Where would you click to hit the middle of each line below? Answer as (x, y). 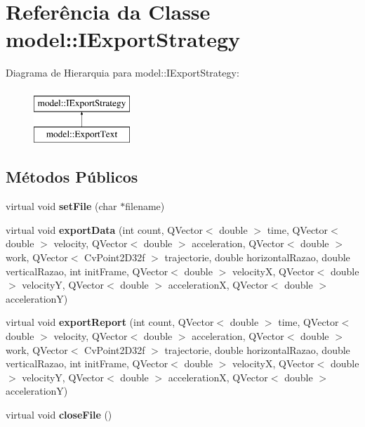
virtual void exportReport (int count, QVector (110, 322)
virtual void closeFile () (59, 414)
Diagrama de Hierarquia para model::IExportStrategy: (122, 73)
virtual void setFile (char (61, 206)
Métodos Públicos (72, 177)
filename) (145, 206)
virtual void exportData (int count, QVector (104, 229)
